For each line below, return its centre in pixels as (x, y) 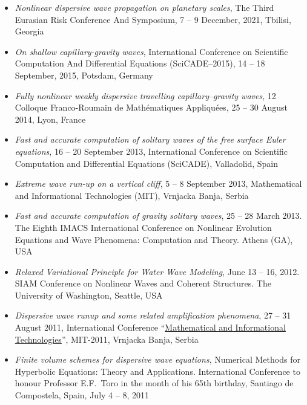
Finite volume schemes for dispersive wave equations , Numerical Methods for (157, 359)
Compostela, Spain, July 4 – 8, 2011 (82, 395)
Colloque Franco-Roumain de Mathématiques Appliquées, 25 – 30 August (151, 107)
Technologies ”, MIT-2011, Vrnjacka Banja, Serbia (107, 339)
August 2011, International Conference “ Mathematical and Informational (150, 327)
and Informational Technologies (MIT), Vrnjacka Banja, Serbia (132, 195)
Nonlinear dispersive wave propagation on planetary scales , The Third (144, 7)
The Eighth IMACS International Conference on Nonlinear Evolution (143, 227)
